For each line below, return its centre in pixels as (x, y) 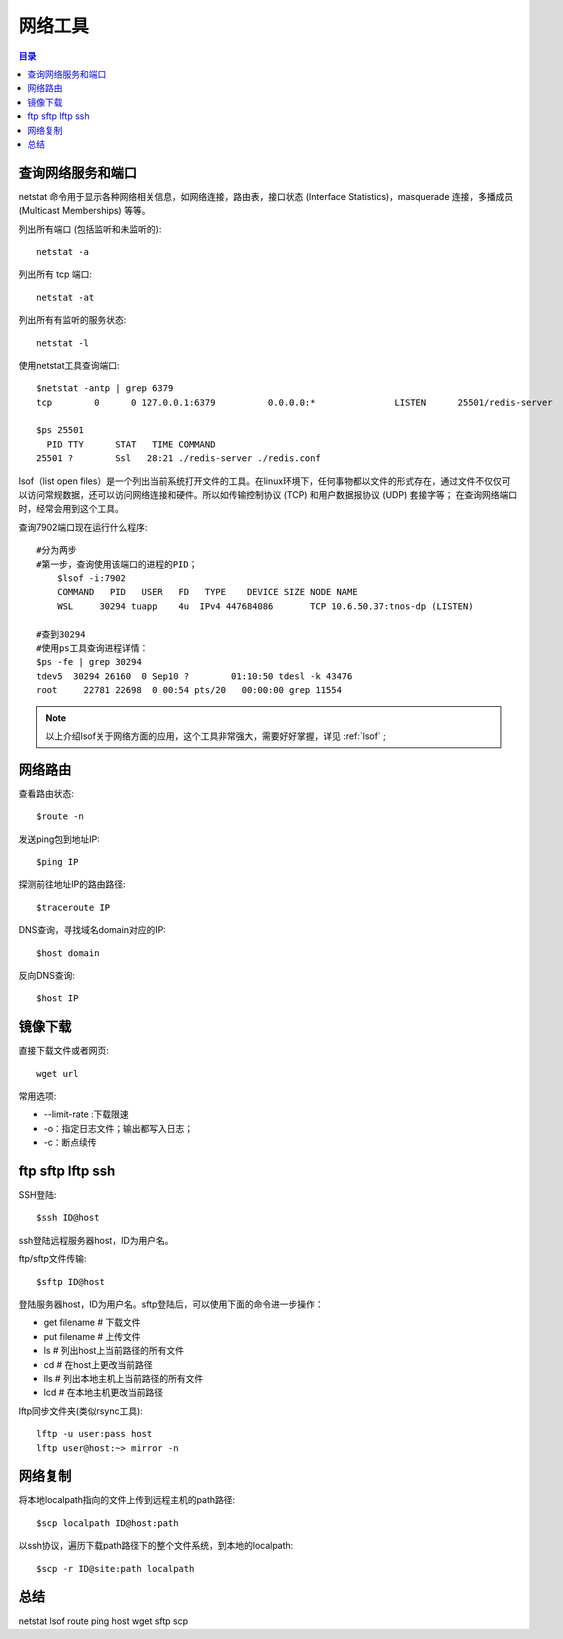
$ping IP (57, 861)
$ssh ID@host (68, 1218)
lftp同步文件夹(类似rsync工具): (81, 1411)
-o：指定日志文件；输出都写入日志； (118, 1128)
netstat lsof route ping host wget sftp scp (103, 1621)
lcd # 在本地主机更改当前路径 (103, 1392)
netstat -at (65, 297)
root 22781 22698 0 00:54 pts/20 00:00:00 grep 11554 (189, 690)
